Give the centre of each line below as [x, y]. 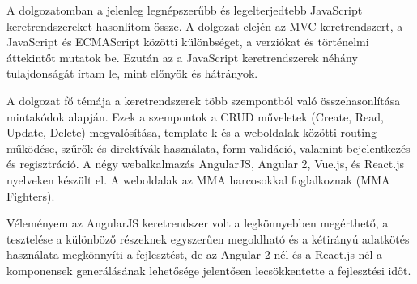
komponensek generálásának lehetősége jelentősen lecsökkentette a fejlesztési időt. [209, 270]
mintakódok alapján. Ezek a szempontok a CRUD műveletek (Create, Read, [195, 116]
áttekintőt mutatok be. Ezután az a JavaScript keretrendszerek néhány [182, 57]
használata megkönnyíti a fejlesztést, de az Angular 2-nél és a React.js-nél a [195, 254]
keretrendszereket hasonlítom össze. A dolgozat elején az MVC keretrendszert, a [205, 25]
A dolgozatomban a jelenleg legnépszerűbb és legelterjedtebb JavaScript [185, 10]
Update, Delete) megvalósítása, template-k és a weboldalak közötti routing [191, 132]
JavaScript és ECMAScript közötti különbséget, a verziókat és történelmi [188, 42]
